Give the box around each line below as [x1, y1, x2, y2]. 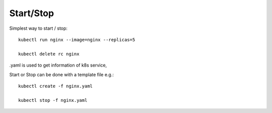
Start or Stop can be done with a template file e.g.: [9, 71, 114, 78]
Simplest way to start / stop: [9, 25, 68, 31]
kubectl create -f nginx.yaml [18, 83, 93, 89]
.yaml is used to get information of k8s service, [9, 62, 107, 68]
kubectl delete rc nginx [18, 51, 80, 56]
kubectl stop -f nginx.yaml [18, 97, 88, 103]
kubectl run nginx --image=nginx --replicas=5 [18, 37, 135, 42]
